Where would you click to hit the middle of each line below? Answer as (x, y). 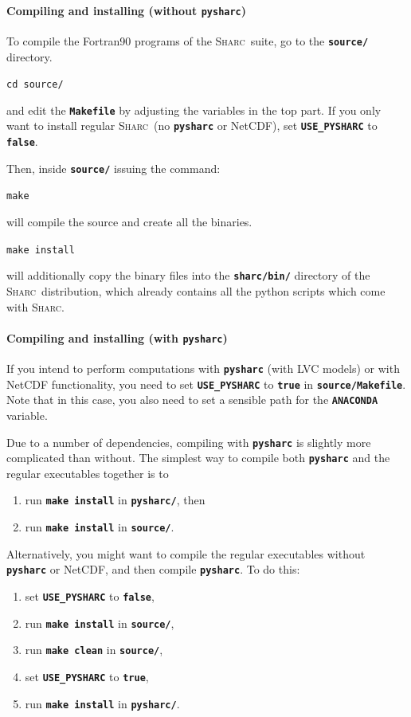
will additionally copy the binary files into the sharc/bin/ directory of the (188, 275)
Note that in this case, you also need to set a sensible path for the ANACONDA (192, 400)
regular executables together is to (88, 473)
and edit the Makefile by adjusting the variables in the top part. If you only (194, 110)
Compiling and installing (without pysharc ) (127, 10)
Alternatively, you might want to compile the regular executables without (186, 553)
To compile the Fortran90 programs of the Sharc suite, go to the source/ (188, 40)
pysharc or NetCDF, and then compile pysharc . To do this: (153, 569)
